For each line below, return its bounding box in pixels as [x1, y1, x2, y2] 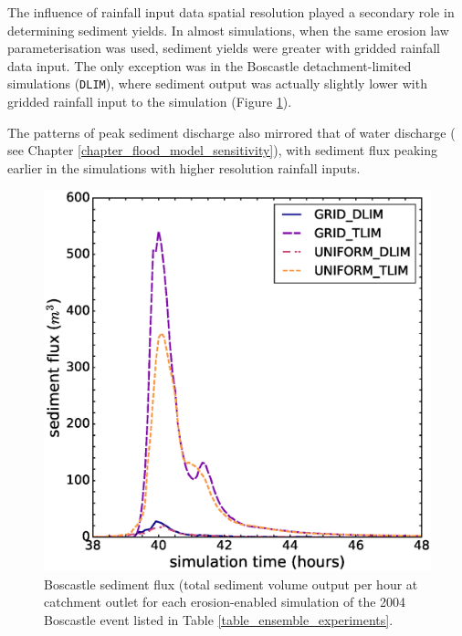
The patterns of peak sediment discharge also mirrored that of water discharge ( [7, 122, 456, 141]
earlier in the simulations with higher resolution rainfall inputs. [7, 158, 361, 177]
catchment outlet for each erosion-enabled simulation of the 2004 [44, 592, 406, 611]
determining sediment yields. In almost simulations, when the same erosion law [7, 20, 449, 39]
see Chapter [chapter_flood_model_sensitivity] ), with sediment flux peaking [7, 141, 437, 160]
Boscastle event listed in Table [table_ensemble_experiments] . [44, 610, 394, 629]
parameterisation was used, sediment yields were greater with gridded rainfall [7, 38, 440, 57]
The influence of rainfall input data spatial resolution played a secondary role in [7, 3, 455, 21]
